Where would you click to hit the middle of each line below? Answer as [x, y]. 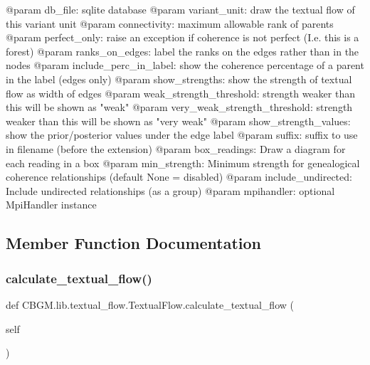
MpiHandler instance [51, 205]
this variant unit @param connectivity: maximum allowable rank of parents [170, 23]
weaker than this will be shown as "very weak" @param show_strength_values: [178, 121]
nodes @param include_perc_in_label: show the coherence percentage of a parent [185, 65]
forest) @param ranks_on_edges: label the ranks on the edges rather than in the [183, 51]
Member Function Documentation [134, 243]
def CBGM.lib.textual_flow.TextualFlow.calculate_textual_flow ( [150, 304]
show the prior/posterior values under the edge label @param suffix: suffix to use [182, 135]
